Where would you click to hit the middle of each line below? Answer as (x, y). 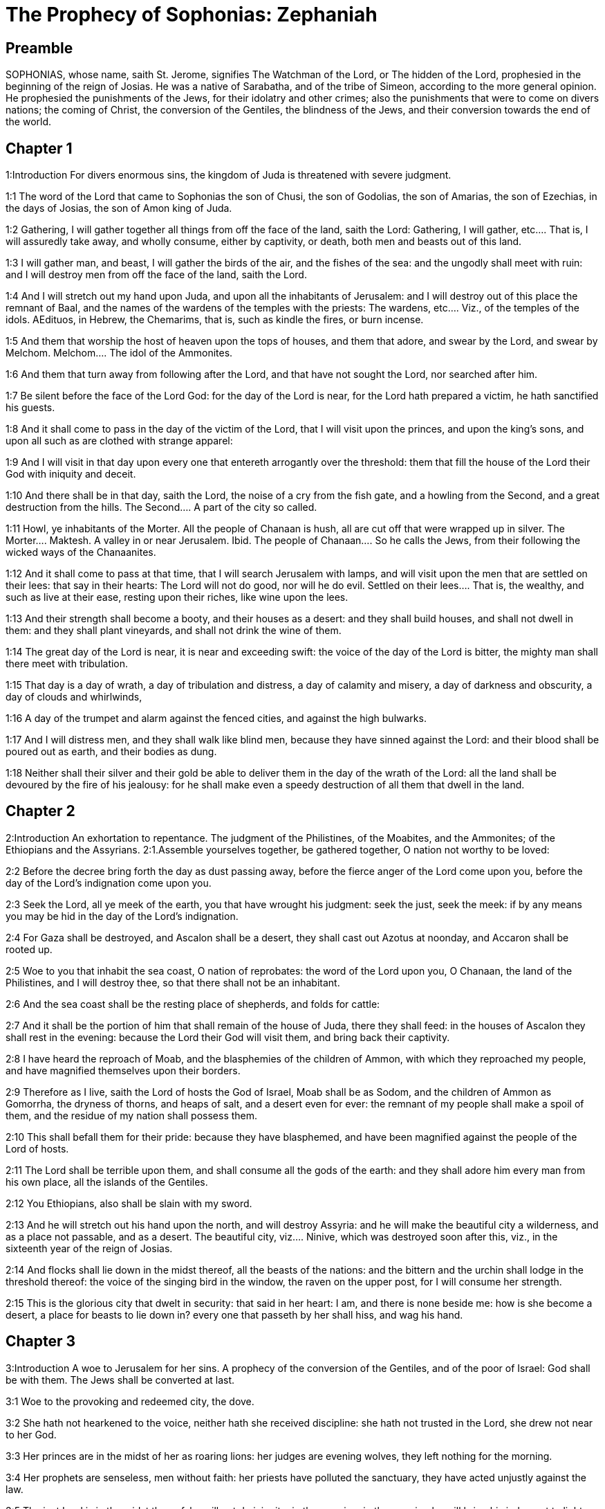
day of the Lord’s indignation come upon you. (109, 883)
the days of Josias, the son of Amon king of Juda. (119, 208)
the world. (29, 122)
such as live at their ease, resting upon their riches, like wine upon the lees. (177, 597)
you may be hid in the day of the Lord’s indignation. (122, 916)
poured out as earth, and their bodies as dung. (111, 752)
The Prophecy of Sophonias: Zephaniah (192, 15)
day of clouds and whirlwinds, (74, 697)
